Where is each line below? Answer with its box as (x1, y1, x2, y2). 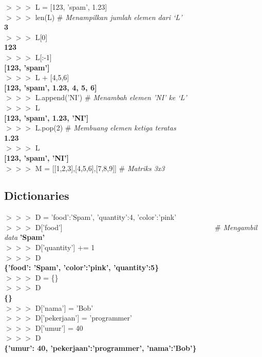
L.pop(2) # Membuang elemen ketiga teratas (35, 122, 176, 133)
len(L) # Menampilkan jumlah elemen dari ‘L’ (35, 11, 182, 22)
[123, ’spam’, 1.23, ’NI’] (4, 112, 89, 123)
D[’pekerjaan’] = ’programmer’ (35, 312, 132, 323)
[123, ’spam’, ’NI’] (4, 152, 69, 163)
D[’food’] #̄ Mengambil (35, 221, 257, 232)
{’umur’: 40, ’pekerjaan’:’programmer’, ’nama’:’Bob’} (4, 343, 197, 353)
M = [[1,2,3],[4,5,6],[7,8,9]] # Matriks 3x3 (35, 162, 165, 173)
